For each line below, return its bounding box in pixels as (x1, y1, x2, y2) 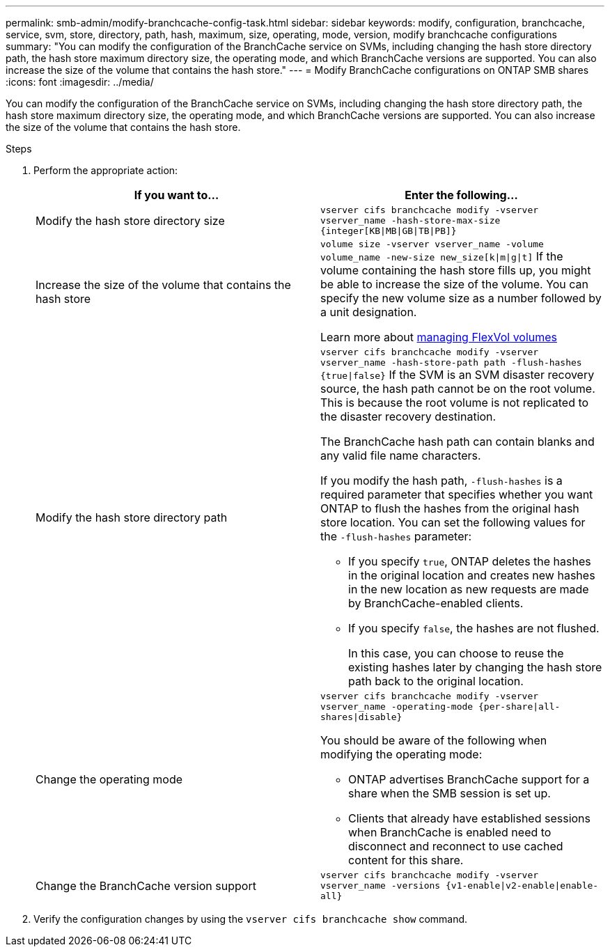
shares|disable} (320, 712, 402, 722)
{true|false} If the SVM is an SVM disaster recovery (320, 368, 595, 382)
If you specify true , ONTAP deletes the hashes (348, 554, 591, 568)
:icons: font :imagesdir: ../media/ (6, 76, 154, 88)
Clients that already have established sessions (348, 811, 591, 825)
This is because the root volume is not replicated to (320, 396, 589, 409)
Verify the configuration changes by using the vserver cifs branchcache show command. (33, 913, 468, 925)
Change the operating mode (36, 772, 183, 786)
